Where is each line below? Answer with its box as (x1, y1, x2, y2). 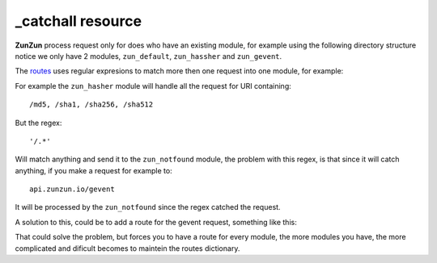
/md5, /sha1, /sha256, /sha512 (29, 100, 154, 109)
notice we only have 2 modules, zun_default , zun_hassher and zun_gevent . (15, 51, 282, 61)
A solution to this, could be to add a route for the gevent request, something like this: (15, 217, 297, 227)
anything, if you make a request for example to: (15, 165, 173, 175)
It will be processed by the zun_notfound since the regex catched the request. (15, 202, 281, 212)
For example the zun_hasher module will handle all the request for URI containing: (15, 81, 291, 90)
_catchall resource (15, 12, 142, 30)
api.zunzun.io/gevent (29, 185, 115, 194)
